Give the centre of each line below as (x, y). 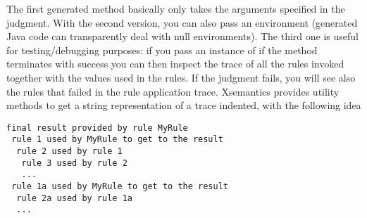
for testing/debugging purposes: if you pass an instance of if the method (162, 50)
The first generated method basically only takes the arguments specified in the (176, 8)
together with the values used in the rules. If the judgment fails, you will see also (181, 77)
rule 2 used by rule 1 (69, 152)
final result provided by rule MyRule (97, 128)
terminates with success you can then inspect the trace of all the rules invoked (175, 64)
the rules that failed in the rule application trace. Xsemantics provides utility (173, 91)
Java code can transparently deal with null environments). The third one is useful (183, 36)
